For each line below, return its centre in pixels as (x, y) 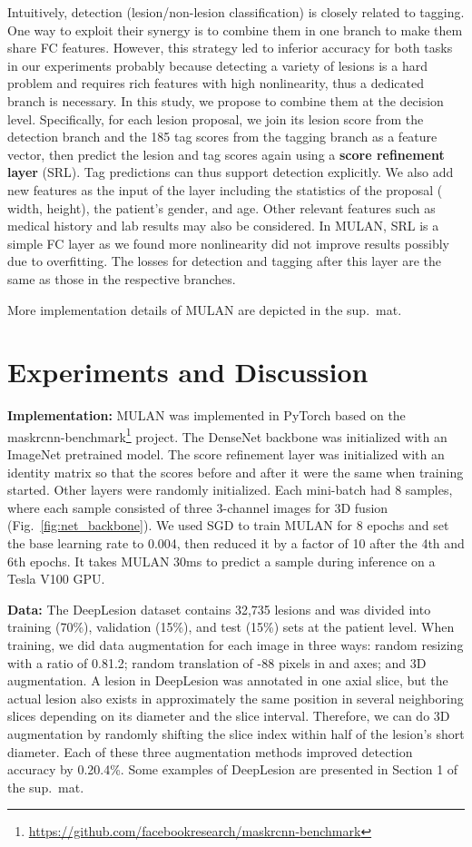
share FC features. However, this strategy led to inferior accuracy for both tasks (230, 48)
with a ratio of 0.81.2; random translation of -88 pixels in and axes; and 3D (217, 662)
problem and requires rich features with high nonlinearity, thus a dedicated (216, 83)
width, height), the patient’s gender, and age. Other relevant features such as (221, 207)
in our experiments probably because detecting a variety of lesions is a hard (217, 65)
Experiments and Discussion (188, 372)
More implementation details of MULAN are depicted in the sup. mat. (205, 309)
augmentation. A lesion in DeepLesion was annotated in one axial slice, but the (228, 680)
